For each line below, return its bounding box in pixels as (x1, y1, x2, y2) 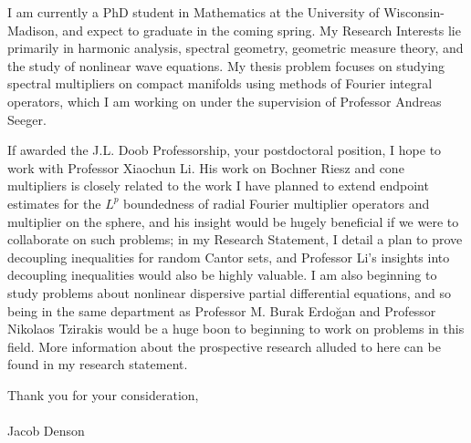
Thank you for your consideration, (7, 385, 199, 404)
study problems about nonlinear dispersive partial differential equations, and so (7, 283, 452, 302)
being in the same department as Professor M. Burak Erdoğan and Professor (7, 301, 436, 320)
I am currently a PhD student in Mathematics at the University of (7, 3, 380, 21)
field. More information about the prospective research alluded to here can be (7, 336, 441, 355)
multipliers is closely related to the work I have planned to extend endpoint (7, 176, 429, 195)
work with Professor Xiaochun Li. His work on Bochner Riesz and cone (7, 158, 404, 177)
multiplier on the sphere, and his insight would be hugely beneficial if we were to (7, 211, 459, 231)
